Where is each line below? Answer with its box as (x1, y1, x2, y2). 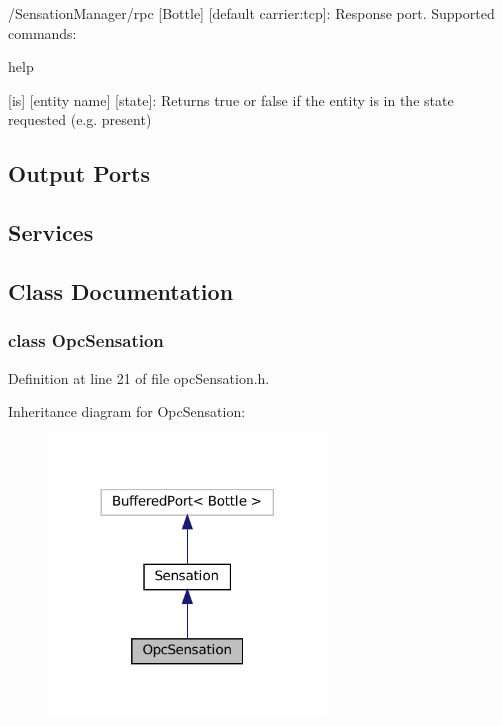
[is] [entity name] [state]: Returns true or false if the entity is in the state (8, 89, 454, 110)
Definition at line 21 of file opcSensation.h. (8, 367, 270, 388)
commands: (8, 22, 77, 43)
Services (8, 217, 94, 248)
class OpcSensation (8, 328, 164, 353)
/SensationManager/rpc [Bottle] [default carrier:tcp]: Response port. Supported (8, 3, 495, 23)
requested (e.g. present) (8, 109, 152, 130)
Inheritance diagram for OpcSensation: (8, 401, 246, 422)
